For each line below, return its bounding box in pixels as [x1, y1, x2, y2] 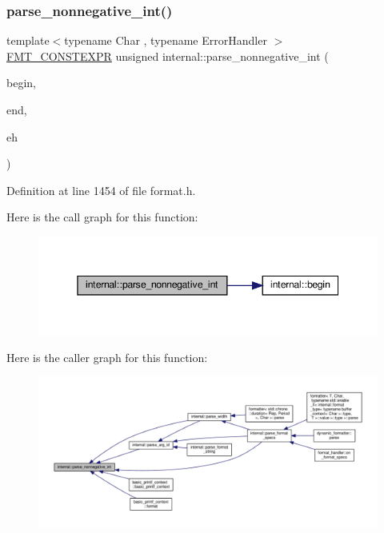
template [6, 32, 50, 49]
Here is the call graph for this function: [6, 209, 198, 225]
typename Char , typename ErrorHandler [64, 32, 267, 49]
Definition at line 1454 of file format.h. [6, 181, 196, 198]
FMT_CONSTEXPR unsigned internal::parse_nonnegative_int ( [6, 47, 329, 64]
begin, [6, 74, 36, 91]
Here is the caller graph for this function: [6, 348, 208, 365]
